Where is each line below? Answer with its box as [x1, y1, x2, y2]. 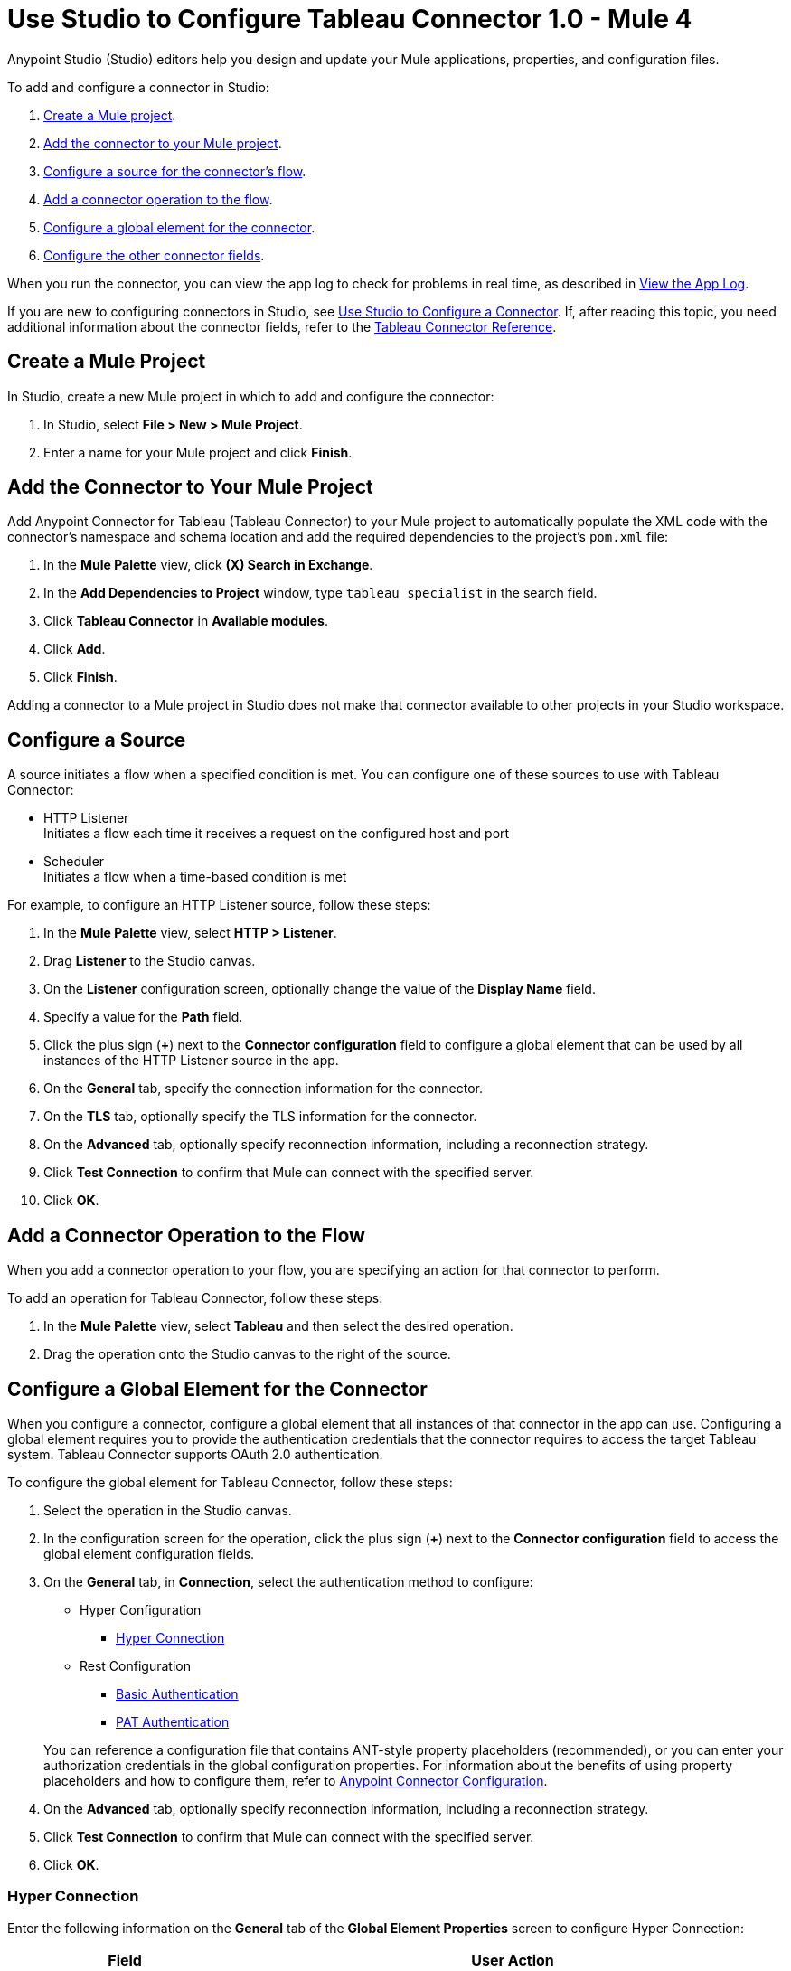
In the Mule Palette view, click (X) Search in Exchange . [43, 557, 373, 573]
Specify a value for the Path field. [43, 1009, 243, 1025]
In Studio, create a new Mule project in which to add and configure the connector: [7, 388, 494, 404]
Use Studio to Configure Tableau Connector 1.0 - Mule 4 [7, 4, 692, 34]
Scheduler [43, 853, 105, 870]
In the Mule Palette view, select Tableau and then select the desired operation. [43, 1318, 513, 1334]
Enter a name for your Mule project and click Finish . [43, 444, 353, 460]
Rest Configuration [80, 1657, 191, 1674]
